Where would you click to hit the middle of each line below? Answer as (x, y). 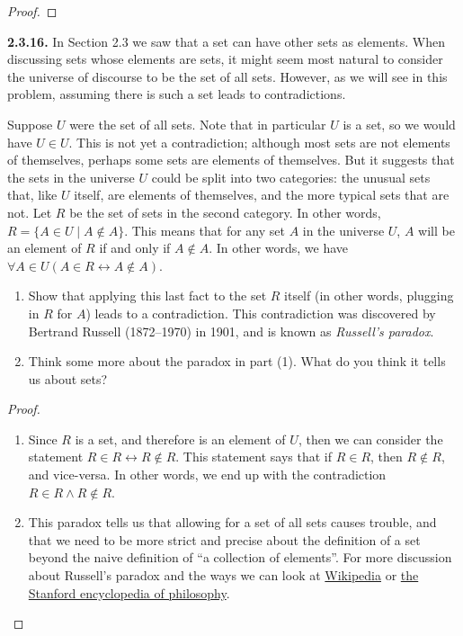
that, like (32, 195)
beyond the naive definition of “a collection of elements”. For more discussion (240, 557)
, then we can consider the (370, 439)
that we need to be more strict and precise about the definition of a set (224, 539)
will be (436, 230)
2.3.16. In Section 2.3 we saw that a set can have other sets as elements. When (226, 41)
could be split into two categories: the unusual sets (291, 177)
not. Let (30, 212)
